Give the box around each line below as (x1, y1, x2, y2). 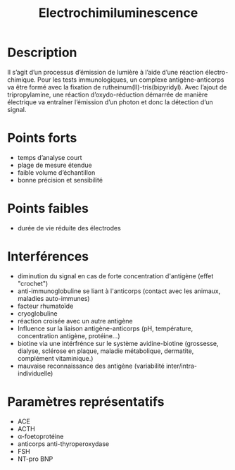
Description (7, 44, 77, 61)
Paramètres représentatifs (7, 393, 165, 409)
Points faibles (7, 201, 89, 216)
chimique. (7, 75, 37, 84)
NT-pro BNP (17, 454, 53, 463)
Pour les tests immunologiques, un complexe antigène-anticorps (37, 75, 224, 84)
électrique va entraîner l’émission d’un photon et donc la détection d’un (7, 97, 213, 106)
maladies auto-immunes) (17, 294, 90, 302)
